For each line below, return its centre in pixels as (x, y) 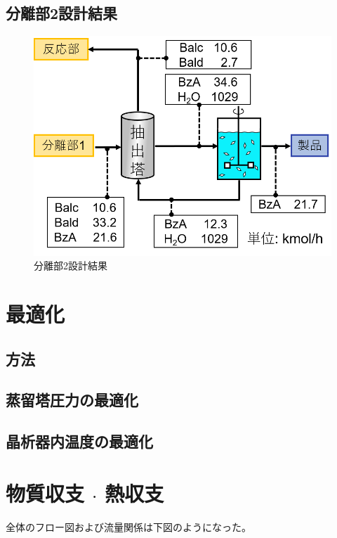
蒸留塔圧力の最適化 (72, 400)
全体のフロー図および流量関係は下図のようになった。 (128, 526)
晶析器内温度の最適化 (79, 441)
